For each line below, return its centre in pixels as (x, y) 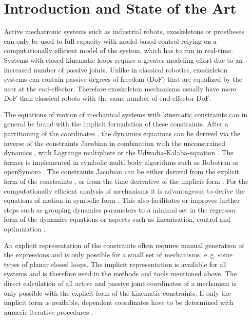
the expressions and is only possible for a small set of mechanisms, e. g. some (118, 255)
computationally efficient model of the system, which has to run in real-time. (119, 50)
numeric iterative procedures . (49, 311)
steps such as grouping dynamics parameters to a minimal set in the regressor (120, 209)
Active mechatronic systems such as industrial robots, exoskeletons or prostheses (124, 31)
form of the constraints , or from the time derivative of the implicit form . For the (126, 181)
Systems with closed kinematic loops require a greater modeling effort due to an (123, 60)
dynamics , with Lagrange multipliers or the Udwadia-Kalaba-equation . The (119, 152)
